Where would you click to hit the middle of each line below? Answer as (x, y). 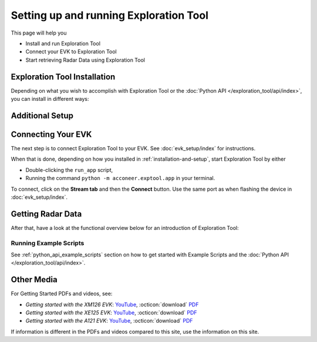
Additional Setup (42, 115)
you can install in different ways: (50, 99)
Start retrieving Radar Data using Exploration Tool (85, 60)
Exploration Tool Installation (63, 77)
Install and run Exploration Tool (63, 43)
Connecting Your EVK (51, 134)
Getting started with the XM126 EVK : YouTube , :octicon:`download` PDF (112, 304)
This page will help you (39, 33)
